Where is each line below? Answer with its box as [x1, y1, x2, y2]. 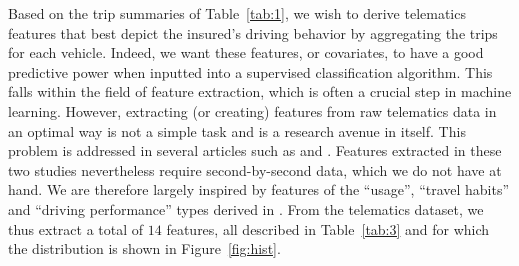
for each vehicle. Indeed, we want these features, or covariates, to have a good [8, 42, 484, 63]
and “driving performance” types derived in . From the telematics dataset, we [8, 198, 484, 219]
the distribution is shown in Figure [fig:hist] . [8, 238, 281, 259]
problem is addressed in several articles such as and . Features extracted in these [8, 140, 502, 161]
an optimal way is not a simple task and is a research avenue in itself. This [8, 120, 466, 141]
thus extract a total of [8, 218, 144, 239]
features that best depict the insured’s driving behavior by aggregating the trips [8, 22, 498, 43]
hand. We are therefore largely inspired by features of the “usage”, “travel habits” [8, 179, 510, 200]
